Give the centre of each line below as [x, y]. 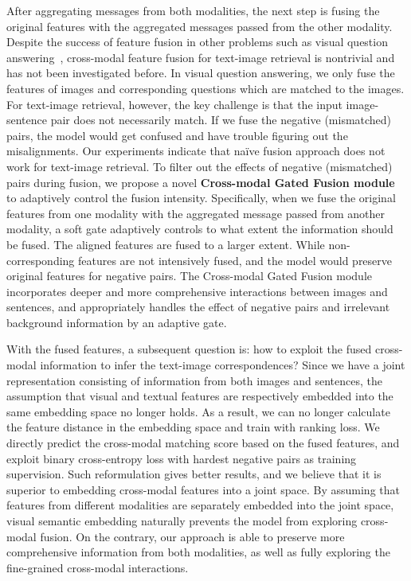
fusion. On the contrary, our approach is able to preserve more [192, 536]
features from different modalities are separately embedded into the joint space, [200, 505]
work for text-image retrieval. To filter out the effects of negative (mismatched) [200, 166]
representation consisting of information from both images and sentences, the [194, 380]
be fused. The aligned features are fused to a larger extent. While [166, 244]
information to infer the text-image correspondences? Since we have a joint [223, 365]
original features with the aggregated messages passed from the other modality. [200, 26]
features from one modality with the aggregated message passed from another [196, 213]
